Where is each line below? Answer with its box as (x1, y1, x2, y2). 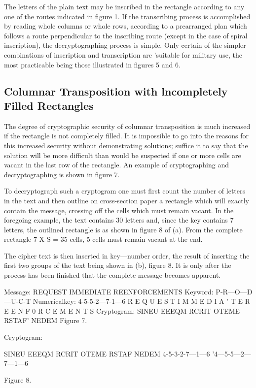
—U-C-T (4, 296, 31, 306)
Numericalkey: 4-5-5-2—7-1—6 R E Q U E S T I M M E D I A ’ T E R (33, 296, 251, 306)
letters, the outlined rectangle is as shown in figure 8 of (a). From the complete (4, 224, 243, 234)
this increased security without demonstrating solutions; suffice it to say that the (4, 140, 248, 150)
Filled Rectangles (4, 97, 94, 113)
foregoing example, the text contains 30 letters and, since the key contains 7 (4, 215, 234, 225)
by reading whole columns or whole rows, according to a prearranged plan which (4, 21, 247, 31)
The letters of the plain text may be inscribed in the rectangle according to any (4, 1, 245, 11)
